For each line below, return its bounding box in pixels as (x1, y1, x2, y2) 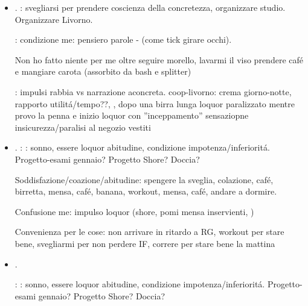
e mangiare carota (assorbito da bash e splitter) (14, 65, 191, 78)
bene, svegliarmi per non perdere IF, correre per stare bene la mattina (14, 237, 275, 249)
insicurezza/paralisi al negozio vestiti (14, 120, 151, 133)
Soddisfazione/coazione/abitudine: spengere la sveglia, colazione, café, (14, 173, 274, 186)
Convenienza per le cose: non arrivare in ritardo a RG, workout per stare (14, 225, 284, 238)
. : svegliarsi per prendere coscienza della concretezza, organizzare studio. (14, 1, 286, 13)
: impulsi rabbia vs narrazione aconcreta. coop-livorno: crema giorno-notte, (14, 85, 292, 98)
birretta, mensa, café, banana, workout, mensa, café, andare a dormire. (14, 185, 277, 198)
